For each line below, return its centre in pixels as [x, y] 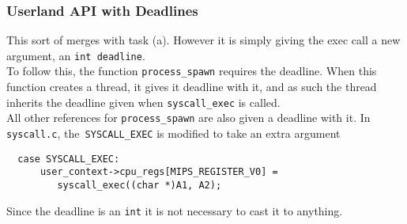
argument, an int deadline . [76, 55]
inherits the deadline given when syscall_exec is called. [143, 102]
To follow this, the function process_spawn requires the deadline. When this [192, 71]
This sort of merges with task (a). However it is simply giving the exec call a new [203, 40]
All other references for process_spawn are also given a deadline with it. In [188, 118]
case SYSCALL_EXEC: [69, 159]
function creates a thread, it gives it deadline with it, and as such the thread [192, 87]
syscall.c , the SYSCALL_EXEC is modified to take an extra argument [173, 133]
